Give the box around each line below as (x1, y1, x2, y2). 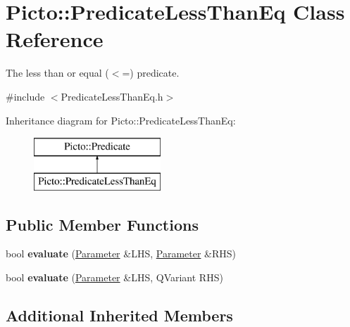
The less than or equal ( (6, 65, 109, 80)
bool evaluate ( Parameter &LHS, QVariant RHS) (6, 270, 223, 285)
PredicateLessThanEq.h (61, 89, 163, 103)
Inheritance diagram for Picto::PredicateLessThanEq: (6, 113, 236, 127)
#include (6, 89, 45, 103)
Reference (6, 25, 104, 53)
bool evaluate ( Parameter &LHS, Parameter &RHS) (6, 246, 237, 261)
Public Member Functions (6, 213, 199, 235)
